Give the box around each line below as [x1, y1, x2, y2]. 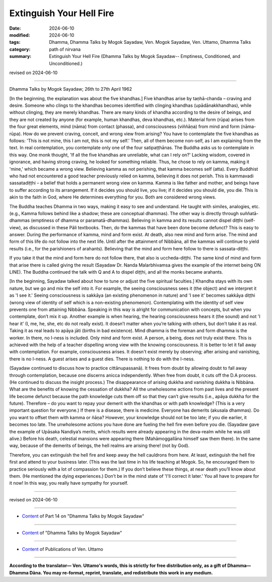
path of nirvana [49, 46, 81, 52]
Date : [9, 25, 21, 31]
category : [9, 46, 31, 52]
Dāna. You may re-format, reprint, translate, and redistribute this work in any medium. [29, 569, 214, 575]
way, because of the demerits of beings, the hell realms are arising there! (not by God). [9, 442, 190, 448]
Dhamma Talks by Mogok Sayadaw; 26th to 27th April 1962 [9, 86, 132, 92]
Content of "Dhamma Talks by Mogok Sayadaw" [22, 530, 122, 536]
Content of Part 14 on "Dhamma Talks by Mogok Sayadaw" [22, 513, 145, 519]
